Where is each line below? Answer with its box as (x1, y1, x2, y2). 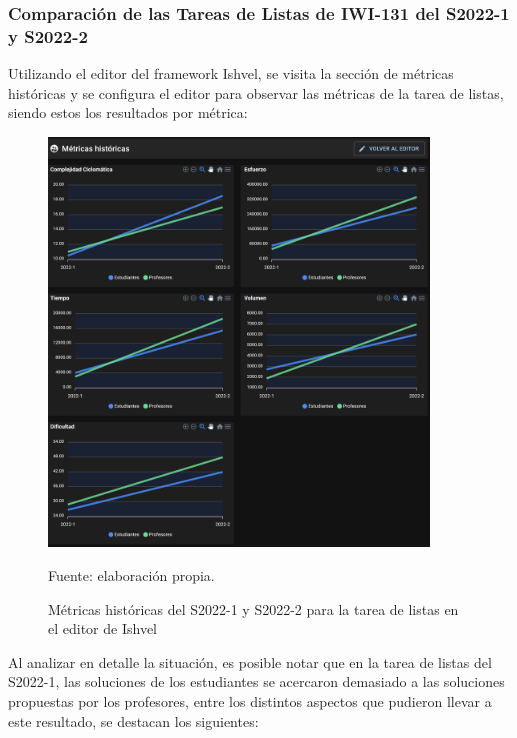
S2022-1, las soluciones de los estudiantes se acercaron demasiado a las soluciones (8, 671, 505, 692)
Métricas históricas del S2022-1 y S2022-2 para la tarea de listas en (48, 598, 459, 619)
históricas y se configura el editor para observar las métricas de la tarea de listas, (8, 82, 504, 103)
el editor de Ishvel (48, 618, 157, 639)
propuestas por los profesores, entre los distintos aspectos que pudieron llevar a (8, 690, 492, 711)
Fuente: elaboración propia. (48, 564, 215, 585)
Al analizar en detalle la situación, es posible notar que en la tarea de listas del (8, 651, 492, 672)
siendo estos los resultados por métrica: (8, 102, 248, 123)
